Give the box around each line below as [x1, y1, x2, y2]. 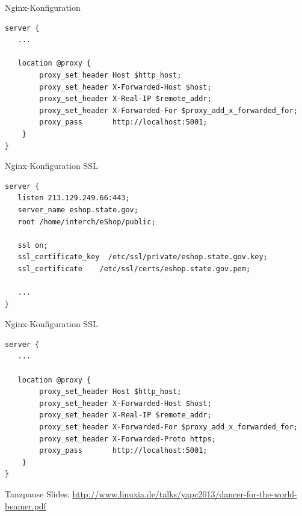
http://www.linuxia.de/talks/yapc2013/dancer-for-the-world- [72, 487, 297, 500]
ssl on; [17, 241, 48, 250]
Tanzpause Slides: [5, 487, 70, 500]
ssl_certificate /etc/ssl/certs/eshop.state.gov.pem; [17, 264, 251, 273]
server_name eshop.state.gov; [17, 205, 138, 214]
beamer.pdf [5, 499, 46, 512]
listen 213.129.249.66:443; [17, 194, 130, 203]
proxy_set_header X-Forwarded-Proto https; [39, 434, 216, 443]
